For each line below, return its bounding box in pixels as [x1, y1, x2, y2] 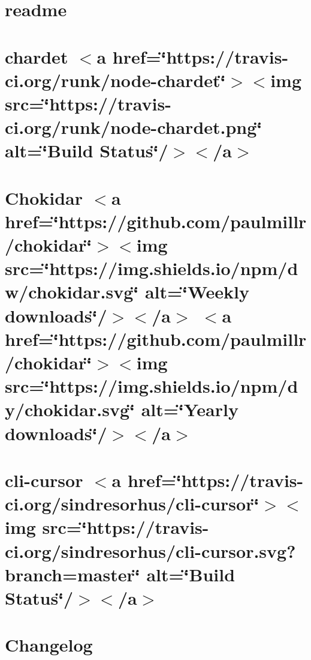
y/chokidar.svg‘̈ [5, 397, 135, 422]
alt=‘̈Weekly [144, 279, 250, 304]
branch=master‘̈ [5, 562, 140, 586]
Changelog [5, 632, 93, 657]
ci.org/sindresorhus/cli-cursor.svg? [5, 538, 296, 563]
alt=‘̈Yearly [141, 397, 238, 422]
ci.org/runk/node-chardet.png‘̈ [5, 115, 262, 139]
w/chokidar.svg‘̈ [5, 279, 139, 304]
